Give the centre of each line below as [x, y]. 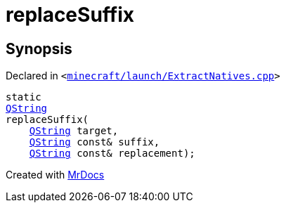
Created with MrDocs [55, 175]
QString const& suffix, [95, 142]
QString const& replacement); [112, 154]
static [24, 97]
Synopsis [39, 48]
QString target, [74, 131]
